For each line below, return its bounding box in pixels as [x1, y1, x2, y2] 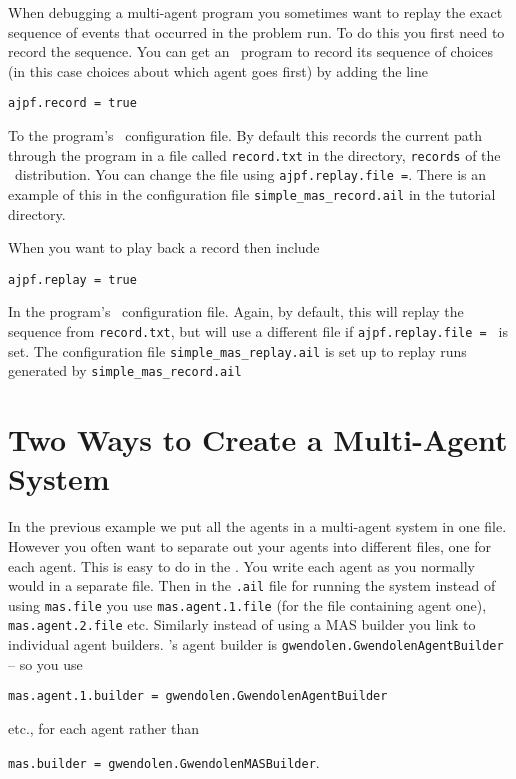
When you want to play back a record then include [8, 237, 320, 258]
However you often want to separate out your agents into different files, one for [8, 535, 491, 556]
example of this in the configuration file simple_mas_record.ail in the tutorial [8, 183, 496, 204]
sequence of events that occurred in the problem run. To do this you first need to [8, 21, 505, 42]
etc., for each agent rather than [8, 717, 200, 738]
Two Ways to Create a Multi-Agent [8, 419, 508, 460]
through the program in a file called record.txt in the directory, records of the [8, 144, 501, 165]
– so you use [8, 653, 83, 674]
